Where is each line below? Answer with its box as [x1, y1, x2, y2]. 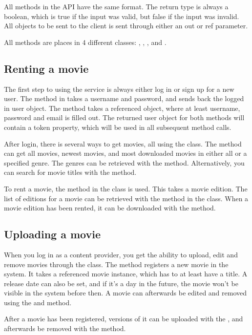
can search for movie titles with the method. [4, 167, 137, 177]
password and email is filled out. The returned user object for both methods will [4, 112, 245, 123]
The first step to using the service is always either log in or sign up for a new [4, 84, 234, 94]
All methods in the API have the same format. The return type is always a [4, 1, 229, 11]
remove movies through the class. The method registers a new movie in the [4, 259, 229, 269]
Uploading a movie [4, 227, 101, 242]
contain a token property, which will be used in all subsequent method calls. [4, 122, 231, 132]
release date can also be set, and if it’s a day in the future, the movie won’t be [4, 278, 238, 288]
